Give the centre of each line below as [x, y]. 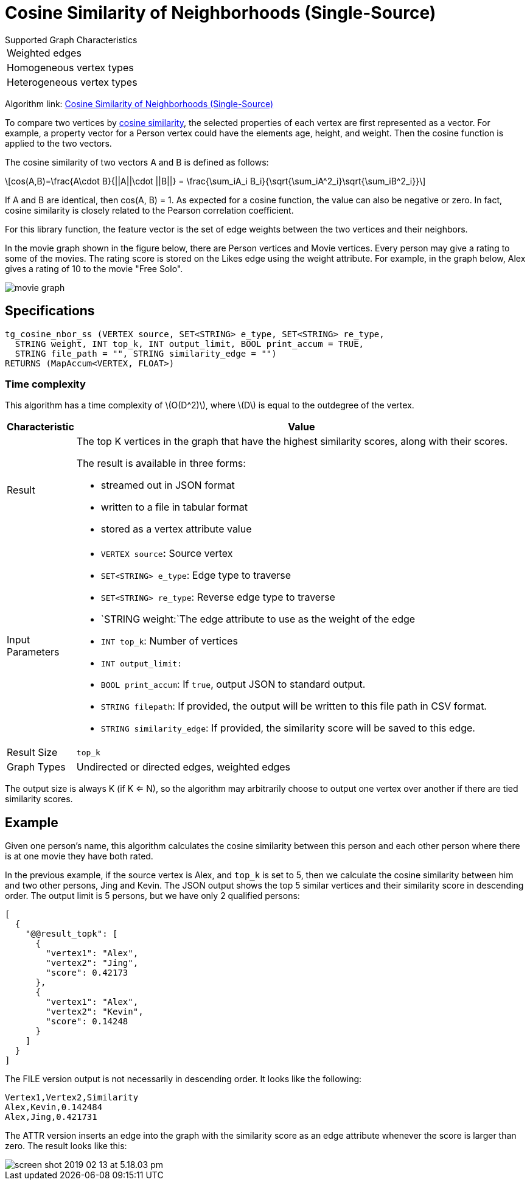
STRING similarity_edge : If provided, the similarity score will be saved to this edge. [288, 728]
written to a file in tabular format [174, 507]
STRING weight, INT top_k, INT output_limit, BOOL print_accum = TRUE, [190, 344]
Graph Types [36, 767]
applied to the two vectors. [58, 143]
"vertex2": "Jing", [92, 963]
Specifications [50, 311]
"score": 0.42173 [87, 973]
